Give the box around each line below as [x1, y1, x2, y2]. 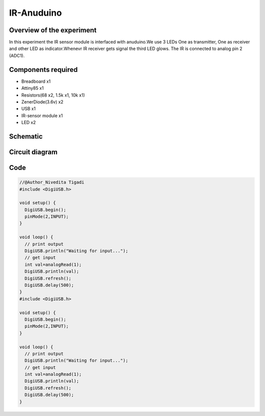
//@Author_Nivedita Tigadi [19, 179, 84, 185]
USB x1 [21, 106, 36, 112]
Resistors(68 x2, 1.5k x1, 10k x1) [21, 92, 85, 98]
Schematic [9, 132, 43, 141]
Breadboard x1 [21, 78, 51, 84]
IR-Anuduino [9, 7, 62, 18]
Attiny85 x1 [21, 85, 44, 91]
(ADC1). [9, 52, 25, 58]
